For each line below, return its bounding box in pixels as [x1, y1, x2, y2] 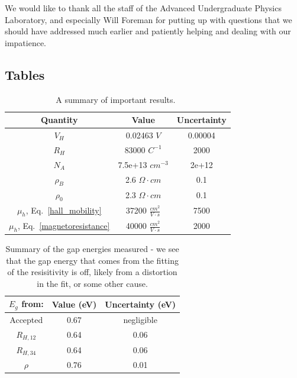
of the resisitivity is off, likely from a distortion [7, 266, 177, 278]
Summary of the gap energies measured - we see [5, 242, 179, 254]
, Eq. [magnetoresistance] [17, 219, 110, 231]
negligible [123, 314, 157, 326]
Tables [5, 65, 45, 83]
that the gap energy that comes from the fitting [6, 254, 179, 266]
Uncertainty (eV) [105, 298, 176, 310]
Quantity [41, 114, 78, 126]
